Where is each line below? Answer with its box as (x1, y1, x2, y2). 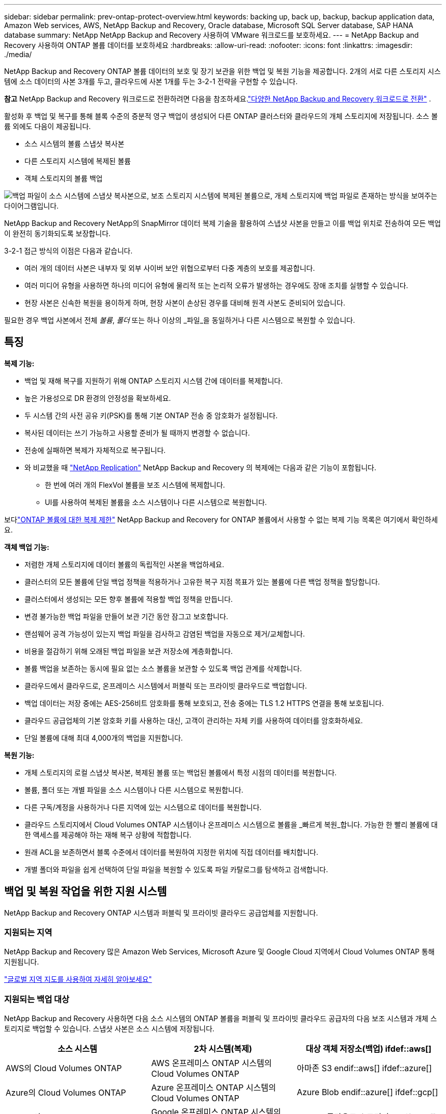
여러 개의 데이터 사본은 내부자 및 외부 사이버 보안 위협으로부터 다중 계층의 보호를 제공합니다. (24, 264, 315, 272)
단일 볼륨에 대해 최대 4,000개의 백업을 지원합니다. (24, 733, 183, 742)
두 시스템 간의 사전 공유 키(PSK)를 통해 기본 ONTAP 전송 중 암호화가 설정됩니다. (24, 411, 278, 420)
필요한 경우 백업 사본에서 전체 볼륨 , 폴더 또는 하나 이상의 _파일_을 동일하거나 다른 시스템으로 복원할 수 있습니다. (4, 316, 355, 324)
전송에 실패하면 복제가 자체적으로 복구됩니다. (24, 445, 166, 454)
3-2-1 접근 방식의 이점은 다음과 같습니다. (4, 246, 133, 255)
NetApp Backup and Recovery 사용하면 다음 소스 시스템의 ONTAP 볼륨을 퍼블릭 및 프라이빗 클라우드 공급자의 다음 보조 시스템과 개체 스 (4, 1014, 437, 1023)
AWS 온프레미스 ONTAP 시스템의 (151, 1058, 272, 1069)
